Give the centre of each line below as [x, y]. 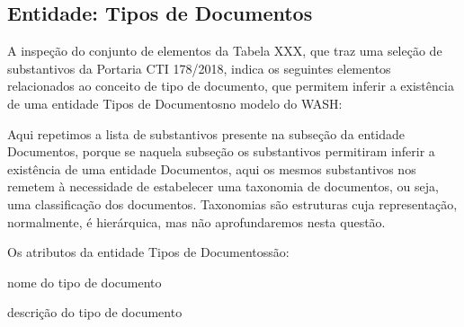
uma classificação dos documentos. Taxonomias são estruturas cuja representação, [232, 203]
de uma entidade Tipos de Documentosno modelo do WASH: [175, 103]
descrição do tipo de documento [95, 312]
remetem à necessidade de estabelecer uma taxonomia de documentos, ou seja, [223, 186]
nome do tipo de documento [85, 282]
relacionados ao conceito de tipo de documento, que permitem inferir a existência [231, 86]
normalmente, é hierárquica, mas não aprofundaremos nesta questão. [196, 221]
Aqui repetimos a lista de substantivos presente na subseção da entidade [206, 133]
